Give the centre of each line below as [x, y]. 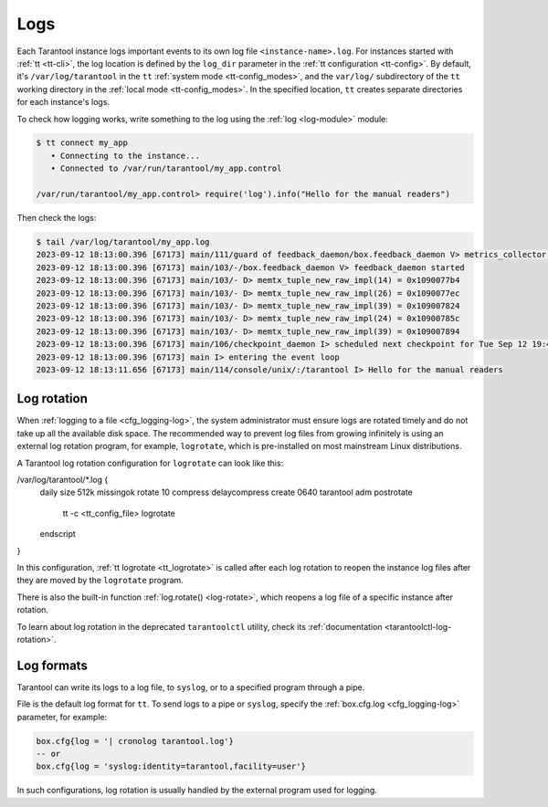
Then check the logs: [57, 218]
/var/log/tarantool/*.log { [63, 479]
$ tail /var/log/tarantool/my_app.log [123, 242]
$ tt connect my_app [82, 143]
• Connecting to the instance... [126, 156]
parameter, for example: [62, 717]
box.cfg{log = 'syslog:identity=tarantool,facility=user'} [171, 766]
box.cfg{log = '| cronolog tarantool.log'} [135, 741]
